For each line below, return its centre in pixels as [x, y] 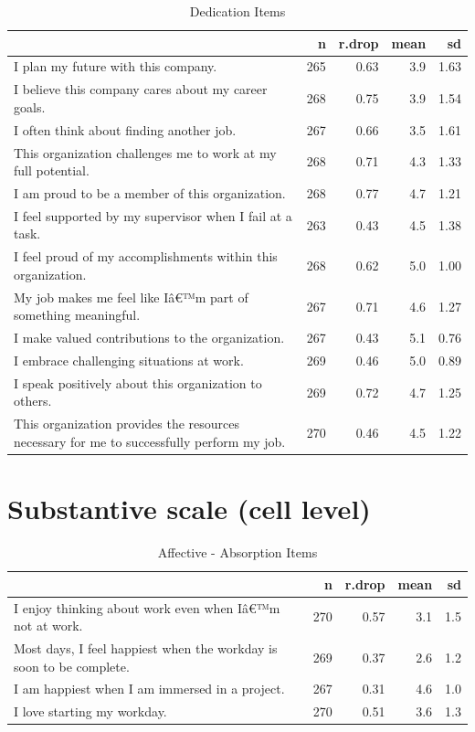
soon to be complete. [72, 666]
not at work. [48, 626]
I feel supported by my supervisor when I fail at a [153, 215]
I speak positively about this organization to [138, 382]
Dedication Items [237, 11]
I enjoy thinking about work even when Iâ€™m [147, 607]
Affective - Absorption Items [237, 552]
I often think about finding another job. [125, 129]
